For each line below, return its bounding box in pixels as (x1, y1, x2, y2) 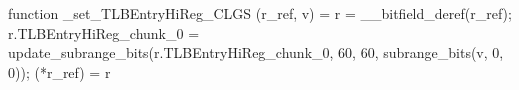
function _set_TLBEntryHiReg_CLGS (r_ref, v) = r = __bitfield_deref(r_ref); (8, 3, 512, 23)
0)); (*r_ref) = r (8, 61, 111, 82)
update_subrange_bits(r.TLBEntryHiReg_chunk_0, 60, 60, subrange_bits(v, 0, (8, 42, 504, 63)
